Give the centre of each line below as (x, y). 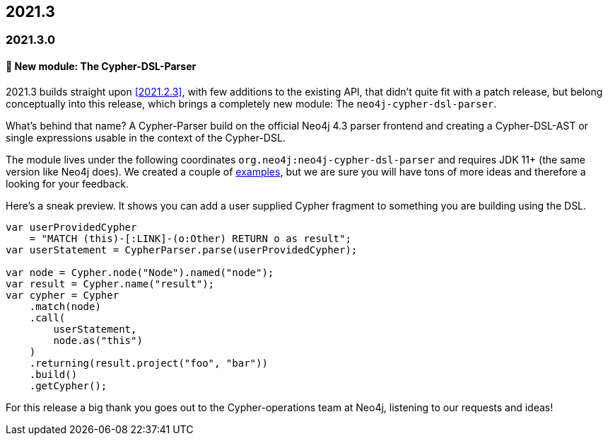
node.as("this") (98, 340)
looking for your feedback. (67, 183)
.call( (47, 317)
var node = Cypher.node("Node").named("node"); (140, 272)
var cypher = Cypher (63, 295)
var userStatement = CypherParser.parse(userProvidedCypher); (182, 250)
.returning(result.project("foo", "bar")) (148, 363)
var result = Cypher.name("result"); (110, 283)
